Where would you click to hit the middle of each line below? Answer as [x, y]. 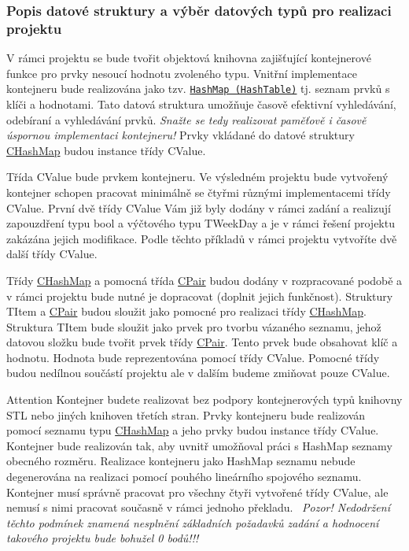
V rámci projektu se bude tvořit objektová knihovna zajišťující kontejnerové [189, 58]
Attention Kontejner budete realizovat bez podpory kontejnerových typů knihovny [204, 399]
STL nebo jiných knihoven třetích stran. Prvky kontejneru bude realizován [186, 414]
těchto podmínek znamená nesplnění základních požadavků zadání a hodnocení [193, 522]
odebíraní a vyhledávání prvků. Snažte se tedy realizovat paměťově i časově [186, 119]
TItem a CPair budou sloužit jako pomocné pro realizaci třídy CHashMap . [186, 311]
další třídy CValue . [52, 254]
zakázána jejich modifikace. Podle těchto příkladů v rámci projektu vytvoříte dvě [202, 238]
